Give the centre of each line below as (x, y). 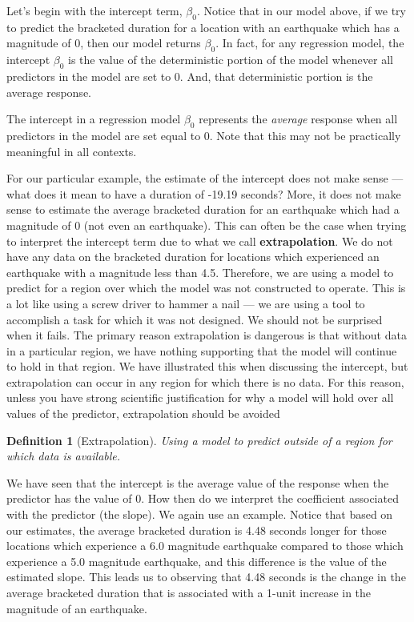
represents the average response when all (298, 119)
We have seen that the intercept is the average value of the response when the (198, 482)
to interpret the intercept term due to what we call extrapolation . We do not (200, 241)
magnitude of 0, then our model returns (104, 43)
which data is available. (64, 456)
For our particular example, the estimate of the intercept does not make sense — (205, 178)
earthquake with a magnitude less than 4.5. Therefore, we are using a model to (200, 272)
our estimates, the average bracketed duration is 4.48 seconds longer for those (197, 530)
